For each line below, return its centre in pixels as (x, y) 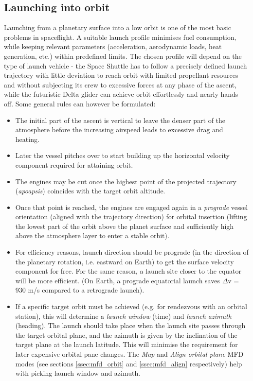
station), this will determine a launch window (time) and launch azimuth (123, 316)
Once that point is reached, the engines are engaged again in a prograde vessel (132, 207)
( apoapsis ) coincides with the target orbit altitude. (90, 191)
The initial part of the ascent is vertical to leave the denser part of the (120, 120)
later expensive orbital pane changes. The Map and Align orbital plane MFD (129, 354)
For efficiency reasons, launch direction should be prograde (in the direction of (132, 252)
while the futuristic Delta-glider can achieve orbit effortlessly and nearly (111, 94)
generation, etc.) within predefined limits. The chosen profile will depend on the (123, 56)
